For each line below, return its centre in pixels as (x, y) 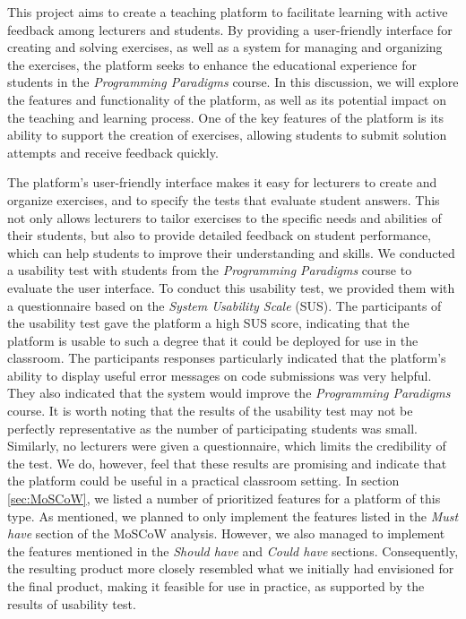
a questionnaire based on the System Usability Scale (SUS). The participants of (224, 305)
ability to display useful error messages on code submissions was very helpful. (220, 375)
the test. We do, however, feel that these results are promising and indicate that (227, 463)
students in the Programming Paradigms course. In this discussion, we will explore (233, 82)
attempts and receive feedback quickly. (113, 152)
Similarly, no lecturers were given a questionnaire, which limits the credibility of (227, 446)
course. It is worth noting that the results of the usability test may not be (210, 411)
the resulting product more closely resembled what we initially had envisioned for (231, 568)
